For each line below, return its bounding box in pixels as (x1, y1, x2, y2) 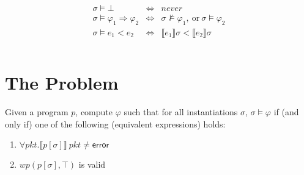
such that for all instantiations (124, 105, 238, 118)
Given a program (5, 105, 69, 118)
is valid (78, 158, 106, 171)
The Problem (5, 70, 119, 95)
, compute (75, 105, 113, 118)
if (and (273, 105, 299, 118)
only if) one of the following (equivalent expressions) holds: (5, 117, 226, 130)
